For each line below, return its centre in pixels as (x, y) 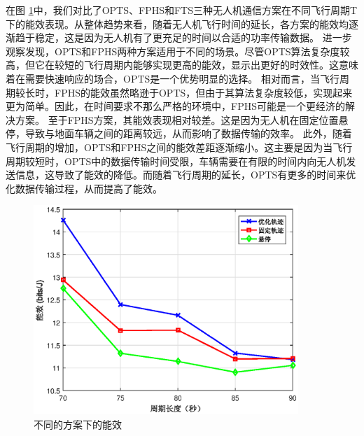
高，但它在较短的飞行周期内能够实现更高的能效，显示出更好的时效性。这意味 (182, 65)
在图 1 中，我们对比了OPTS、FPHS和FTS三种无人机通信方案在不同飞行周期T (182, 10)
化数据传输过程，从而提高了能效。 (84, 188)
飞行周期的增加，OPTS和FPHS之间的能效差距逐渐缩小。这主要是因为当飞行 (179, 147)
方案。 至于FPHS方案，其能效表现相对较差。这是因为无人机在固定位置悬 (182, 119)
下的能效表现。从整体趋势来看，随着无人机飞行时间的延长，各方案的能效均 (177, 23)
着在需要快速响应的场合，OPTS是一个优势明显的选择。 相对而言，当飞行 (173, 78)
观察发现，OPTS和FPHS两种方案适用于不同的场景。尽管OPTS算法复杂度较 (178, 51)
